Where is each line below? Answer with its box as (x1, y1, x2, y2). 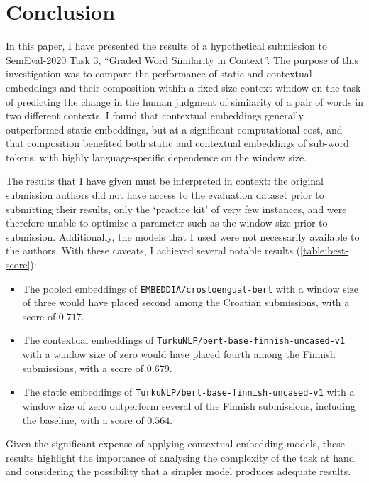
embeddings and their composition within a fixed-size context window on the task (6, 80, 361, 94)
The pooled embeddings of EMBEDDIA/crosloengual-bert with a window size (22, 281, 359, 295)
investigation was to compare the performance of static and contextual (6, 66, 312, 81)
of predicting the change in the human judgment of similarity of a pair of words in (6, 94, 363, 109)
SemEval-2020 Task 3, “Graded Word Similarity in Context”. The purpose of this (6, 52, 358, 67)
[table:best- (300, 243, 349, 258)
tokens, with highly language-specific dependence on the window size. (6, 149, 307, 164)
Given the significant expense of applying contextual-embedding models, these (6, 436, 345, 451)
